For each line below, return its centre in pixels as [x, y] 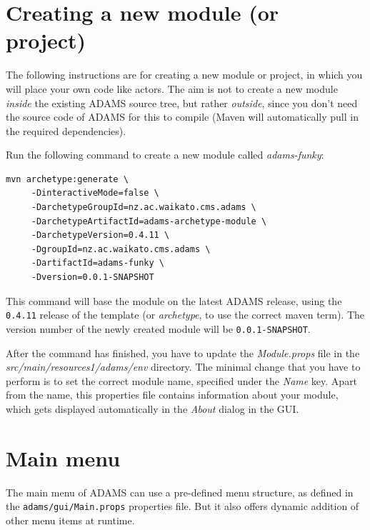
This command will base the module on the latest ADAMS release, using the [174, 300]
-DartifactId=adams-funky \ [97, 263]
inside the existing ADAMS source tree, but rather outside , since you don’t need [182, 102]
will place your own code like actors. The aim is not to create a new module [172, 88]
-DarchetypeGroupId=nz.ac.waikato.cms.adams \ [144, 207]
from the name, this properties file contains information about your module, [172, 395]
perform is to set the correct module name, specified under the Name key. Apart [182, 380]
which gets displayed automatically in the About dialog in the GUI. [152, 408]
